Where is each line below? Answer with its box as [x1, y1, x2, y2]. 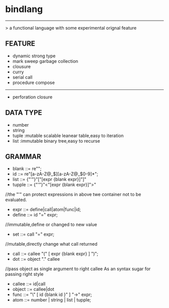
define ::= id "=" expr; [12, 212, 58, 218]
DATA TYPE [5, 109, 42, 117]
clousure [12, 63, 31, 69]
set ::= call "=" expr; [12, 231, 54, 237]
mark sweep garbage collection [12, 58, 78, 64]
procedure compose [12, 79, 55, 85]
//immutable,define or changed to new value [5, 222, 97, 228]
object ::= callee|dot [12, 286, 54, 292]
